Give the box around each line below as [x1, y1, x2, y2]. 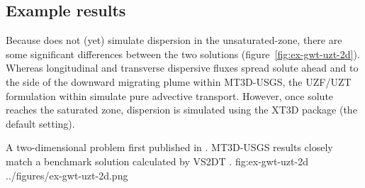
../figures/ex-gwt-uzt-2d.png [6, 167, 128, 182]
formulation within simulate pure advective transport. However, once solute [6, 88, 334, 103]
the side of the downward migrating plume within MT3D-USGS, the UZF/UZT [6, 74, 352, 89]
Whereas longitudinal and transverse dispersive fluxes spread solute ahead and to [6, 60, 359, 75]
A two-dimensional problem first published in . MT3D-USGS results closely [6, 140, 333, 155]
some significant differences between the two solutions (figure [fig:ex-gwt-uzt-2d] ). [6, 46, 360, 61]
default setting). [6, 116, 75, 131]
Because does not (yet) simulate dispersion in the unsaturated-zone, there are [6, 33, 342, 48]
